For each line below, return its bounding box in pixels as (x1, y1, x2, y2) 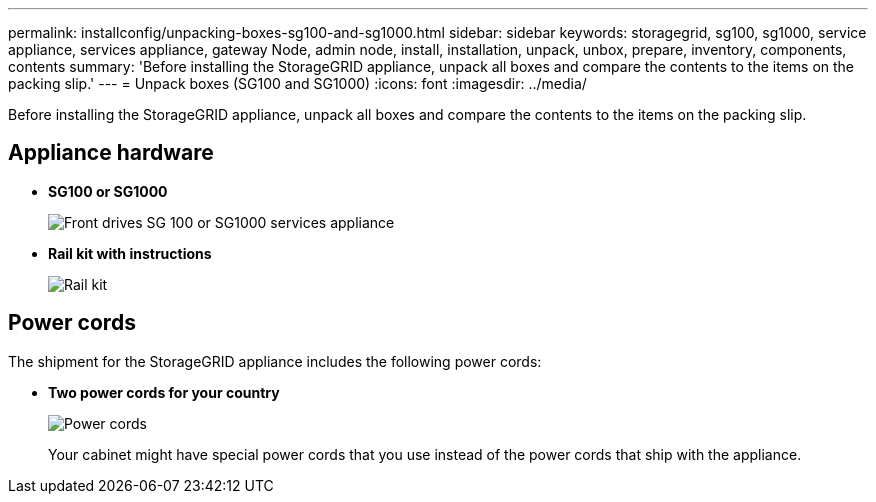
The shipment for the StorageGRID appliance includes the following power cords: (8, 352, 542, 370)
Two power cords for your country (48, 383, 280, 401)
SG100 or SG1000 (48, 182, 168, 200)
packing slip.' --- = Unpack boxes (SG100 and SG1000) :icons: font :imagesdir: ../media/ (8, 75, 587, 92)
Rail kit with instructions (48, 244, 212, 262)
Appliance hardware (8, 140, 214, 166)
